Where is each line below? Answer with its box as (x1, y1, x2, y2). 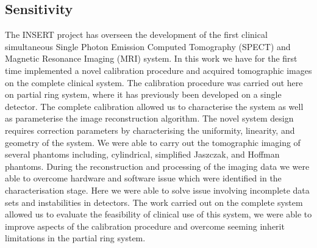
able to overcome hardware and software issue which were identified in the (5, 172, 282, 184)
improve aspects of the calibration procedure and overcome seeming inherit (5, 219, 285, 232)
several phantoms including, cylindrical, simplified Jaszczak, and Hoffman (5, 148, 280, 161)
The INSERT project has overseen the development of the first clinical (5, 28, 268, 41)
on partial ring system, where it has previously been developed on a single (5, 88, 282, 101)
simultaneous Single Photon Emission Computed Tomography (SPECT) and (5, 40, 291, 53)
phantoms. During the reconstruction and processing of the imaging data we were (5, 159, 310, 172)
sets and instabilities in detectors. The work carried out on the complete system (5, 195, 303, 208)
